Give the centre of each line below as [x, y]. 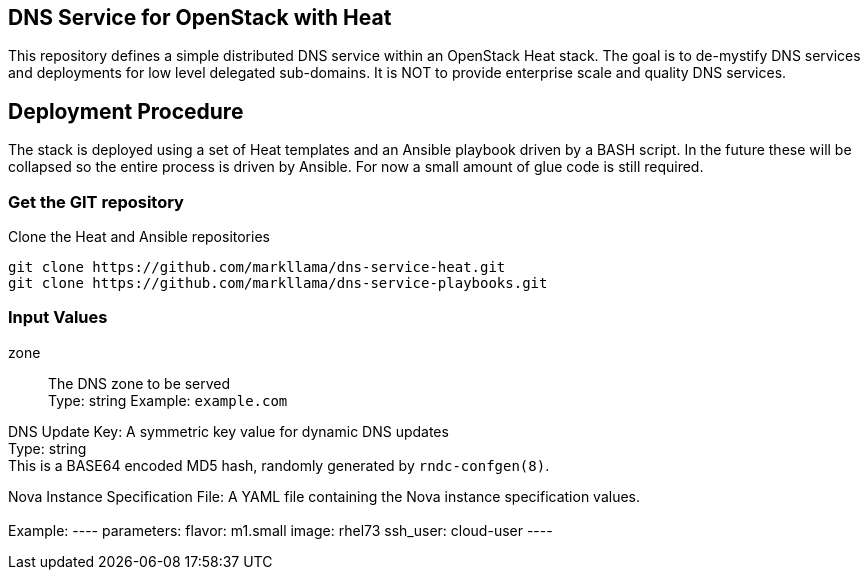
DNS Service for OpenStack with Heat [200, 17]
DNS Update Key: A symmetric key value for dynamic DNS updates [228, 431]
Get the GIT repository [96, 201]
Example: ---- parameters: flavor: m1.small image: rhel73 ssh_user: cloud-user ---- [280, 530]
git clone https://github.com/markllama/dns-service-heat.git [257, 267]
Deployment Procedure [126, 111]
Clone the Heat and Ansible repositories [139, 237]
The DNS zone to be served [139, 383]
